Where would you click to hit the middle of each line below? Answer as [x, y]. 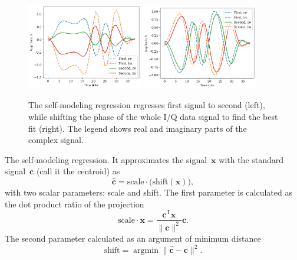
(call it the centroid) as [78, 171]
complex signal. [56, 140]
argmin [146, 251]
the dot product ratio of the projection [75, 204]
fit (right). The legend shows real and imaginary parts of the [138, 128]
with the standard [251, 159]
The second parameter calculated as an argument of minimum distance [133, 238]
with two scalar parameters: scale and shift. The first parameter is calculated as [148, 192]
